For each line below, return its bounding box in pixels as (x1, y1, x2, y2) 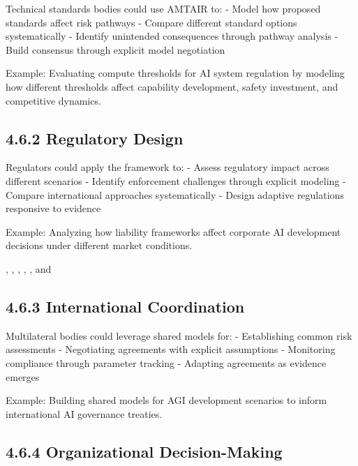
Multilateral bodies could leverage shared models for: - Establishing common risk (6, 328, 352, 343)
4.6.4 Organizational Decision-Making (6, 440, 283, 462)
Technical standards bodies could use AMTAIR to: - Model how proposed (6, 1, 321, 15)
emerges (6, 369, 40, 384)
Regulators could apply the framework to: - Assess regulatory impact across (6, 160, 329, 174)
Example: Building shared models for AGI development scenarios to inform (6, 393, 327, 407)
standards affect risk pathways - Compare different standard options (6, 15, 297, 29)
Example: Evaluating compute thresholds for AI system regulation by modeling (6, 66, 345, 80)
